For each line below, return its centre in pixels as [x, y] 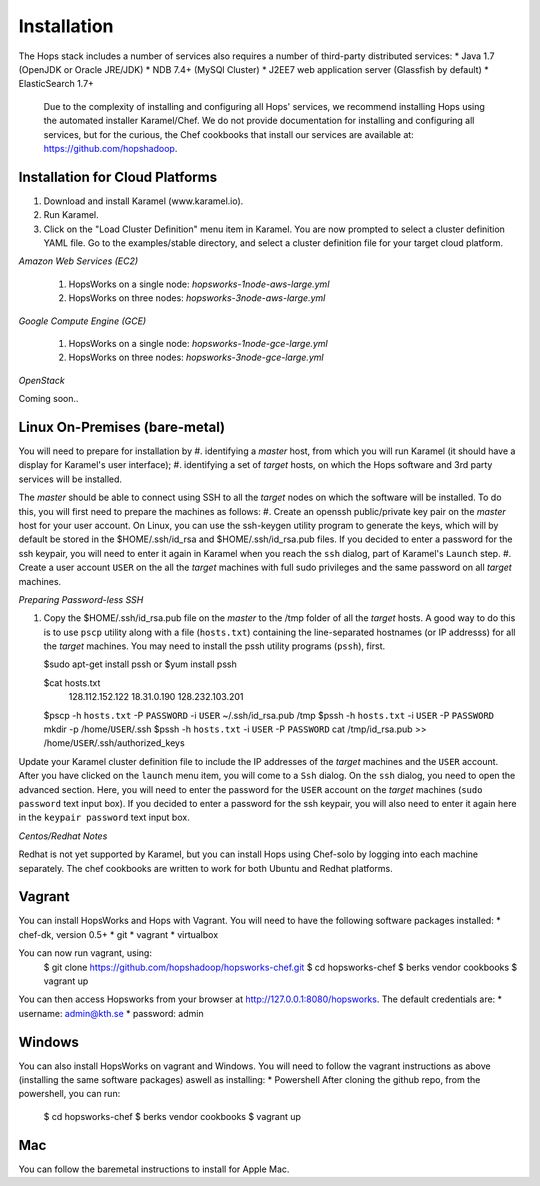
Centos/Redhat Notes [63, 836]
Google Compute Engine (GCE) [82, 321]
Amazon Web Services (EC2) [78, 261]
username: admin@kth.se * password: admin [111, 1013]
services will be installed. [70, 479]
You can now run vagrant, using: [85, 953]
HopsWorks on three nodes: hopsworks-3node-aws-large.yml [197, 298]
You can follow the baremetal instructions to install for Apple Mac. [154, 1169]
